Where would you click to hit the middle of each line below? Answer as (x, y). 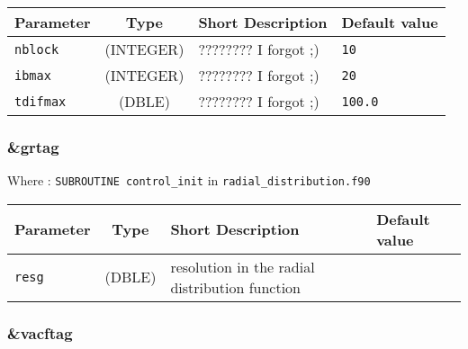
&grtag (33, 146)
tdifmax (40, 101)
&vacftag (40, 332)
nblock (37, 49)
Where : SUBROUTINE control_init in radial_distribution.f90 (189, 180)
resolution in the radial (243, 266)
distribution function (236, 287)
